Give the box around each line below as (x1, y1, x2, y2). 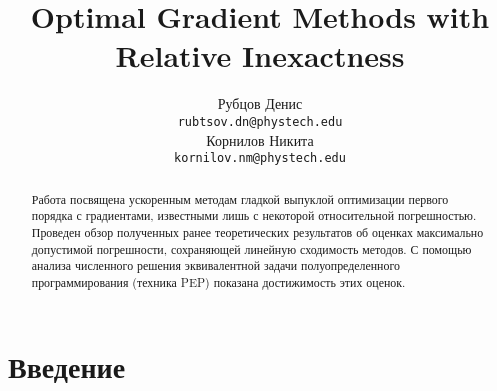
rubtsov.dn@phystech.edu (177, 114, 343, 129)
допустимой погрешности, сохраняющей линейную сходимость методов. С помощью (31, 240, 472, 257)
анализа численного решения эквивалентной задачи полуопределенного (31, 257, 400, 274)
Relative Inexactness (115, 35, 405, 76)
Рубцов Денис (217, 93, 303, 114)
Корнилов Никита (206, 129, 314, 150)
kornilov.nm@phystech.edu (174, 151, 346, 166)
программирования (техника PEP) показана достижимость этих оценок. (31, 273, 406, 290)
